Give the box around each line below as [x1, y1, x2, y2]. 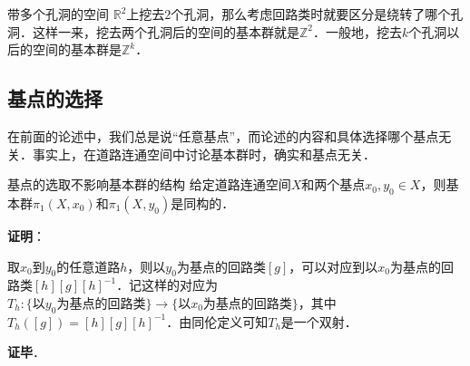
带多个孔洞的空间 [7, 5, 109, 23]
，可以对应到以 [289, 256, 378, 275]
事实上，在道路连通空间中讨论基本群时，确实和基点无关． [32, 144, 376, 163]
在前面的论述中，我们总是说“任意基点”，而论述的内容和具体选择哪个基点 [7, 126, 439, 145]
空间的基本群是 [32, 40, 122, 59]
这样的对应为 [142, 275, 219, 294]
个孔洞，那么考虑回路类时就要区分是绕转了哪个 [171, 5, 451, 23]
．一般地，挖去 [313, 22, 403, 41]
